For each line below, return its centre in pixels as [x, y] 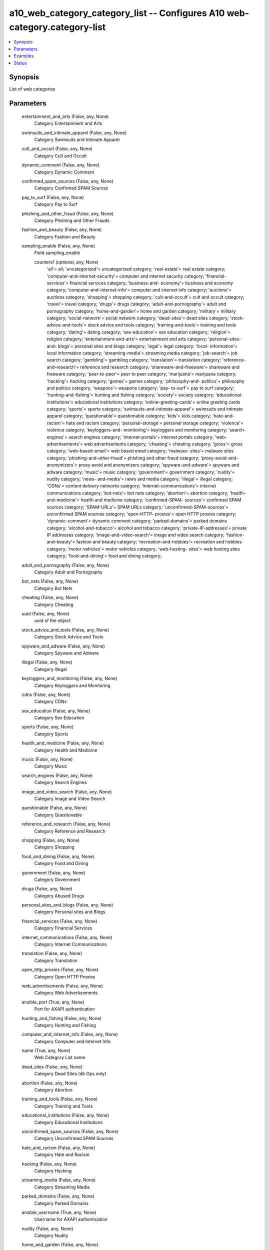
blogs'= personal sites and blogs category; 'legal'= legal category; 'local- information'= [148, 346]
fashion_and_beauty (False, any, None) [62, 229]
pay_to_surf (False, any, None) [53, 197]
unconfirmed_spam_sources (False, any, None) [70, 1131]
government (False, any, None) [53, 872]
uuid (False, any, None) [45, 613]
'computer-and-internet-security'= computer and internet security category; [125, 276]
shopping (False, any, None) [51, 840]
